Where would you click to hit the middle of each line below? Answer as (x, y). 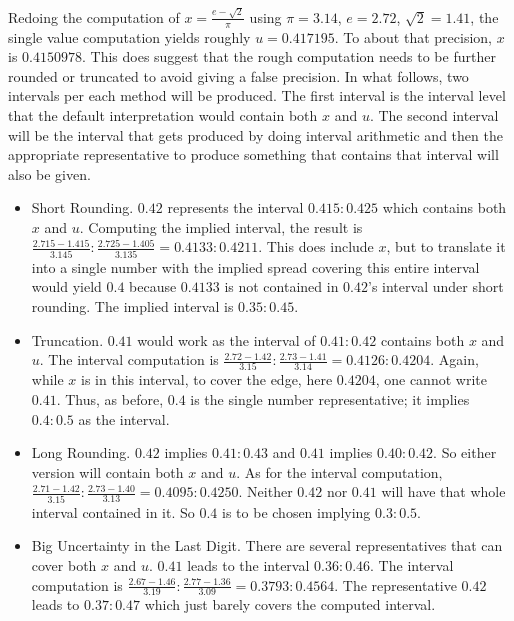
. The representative (395, 584)
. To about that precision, (413, 36)
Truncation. (67, 339)
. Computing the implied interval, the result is (221, 226)
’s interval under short (436, 286)
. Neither (265, 491)
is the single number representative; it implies (330, 399)
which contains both (444, 207)
